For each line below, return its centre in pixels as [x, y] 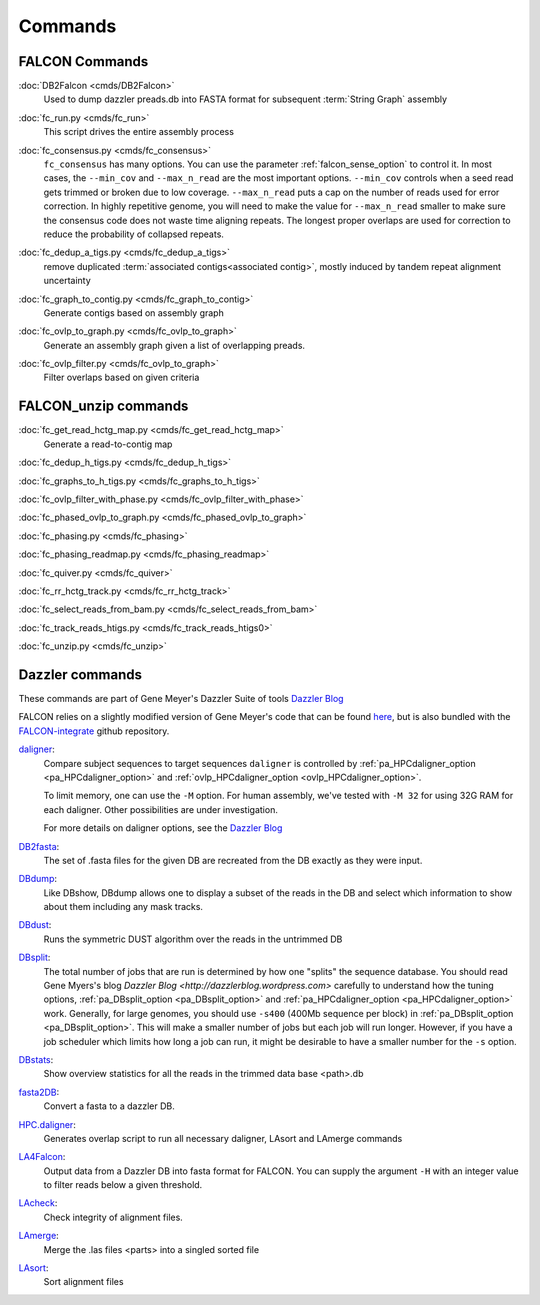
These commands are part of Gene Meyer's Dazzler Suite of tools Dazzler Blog [181, 698]
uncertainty [67, 281]
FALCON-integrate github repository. [94, 731]
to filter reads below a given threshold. [123, 1185]
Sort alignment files [83, 1282]
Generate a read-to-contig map [108, 444]
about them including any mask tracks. [123, 907]
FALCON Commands [83, 61]
